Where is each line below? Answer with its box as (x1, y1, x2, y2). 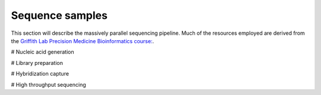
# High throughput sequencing (11, 81, 86, 88)
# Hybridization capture (11, 70, 70, 77)
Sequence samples (11, 9, 108, 22)
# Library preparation (11, 59, 64, 66)
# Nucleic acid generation (11, 48, 74, 55)
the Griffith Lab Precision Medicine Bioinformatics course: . (11, 37, 155, 44)
